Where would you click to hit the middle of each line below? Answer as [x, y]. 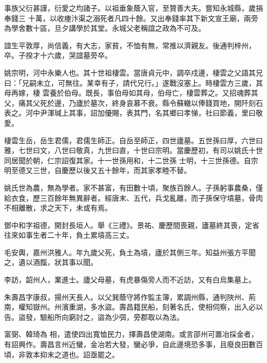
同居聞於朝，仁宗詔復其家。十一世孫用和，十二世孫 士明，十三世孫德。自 [128, 160]
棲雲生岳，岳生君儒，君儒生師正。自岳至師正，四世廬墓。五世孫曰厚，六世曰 [133, 140]
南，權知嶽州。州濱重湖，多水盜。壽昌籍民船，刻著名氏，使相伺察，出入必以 [133, 307]
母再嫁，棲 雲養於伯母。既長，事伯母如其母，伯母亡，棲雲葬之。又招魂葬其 [131, 93]
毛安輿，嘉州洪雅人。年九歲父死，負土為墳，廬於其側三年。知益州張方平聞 [130, 252]
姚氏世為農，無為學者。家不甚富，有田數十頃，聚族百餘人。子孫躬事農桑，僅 [133, 187]
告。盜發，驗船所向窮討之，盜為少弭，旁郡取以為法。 [94, 317]
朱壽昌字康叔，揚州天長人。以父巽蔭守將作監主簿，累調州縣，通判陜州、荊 [130, 297]
